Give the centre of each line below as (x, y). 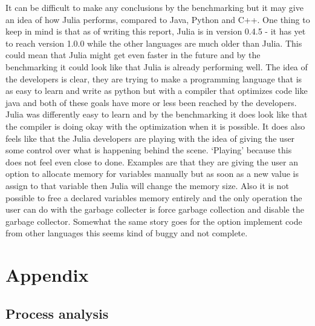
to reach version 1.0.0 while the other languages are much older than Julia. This (154, 43)
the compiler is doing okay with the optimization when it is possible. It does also (155, 126)
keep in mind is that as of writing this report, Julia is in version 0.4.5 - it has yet (156, 31)
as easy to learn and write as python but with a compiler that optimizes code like (157, 91)
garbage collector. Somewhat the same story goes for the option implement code (154, 221)
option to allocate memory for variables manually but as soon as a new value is (152, 174)
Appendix (47, 275)
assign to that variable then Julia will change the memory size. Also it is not (147, 185)
